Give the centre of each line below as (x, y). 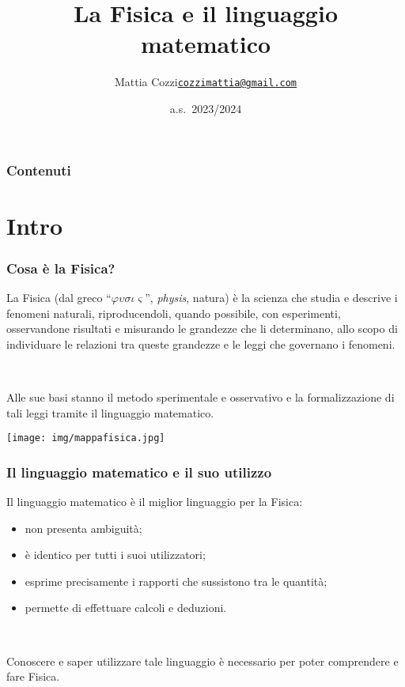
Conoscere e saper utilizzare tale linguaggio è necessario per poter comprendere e (202, 661)
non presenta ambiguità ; (83, 528)
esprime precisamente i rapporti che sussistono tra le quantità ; (176, 581)
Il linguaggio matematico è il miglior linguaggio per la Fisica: (155, 502)
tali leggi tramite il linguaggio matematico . (110, 412)
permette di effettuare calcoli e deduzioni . (126, 608)
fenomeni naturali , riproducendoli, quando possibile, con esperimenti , (174, 313)
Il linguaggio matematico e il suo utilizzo (139, 472)
